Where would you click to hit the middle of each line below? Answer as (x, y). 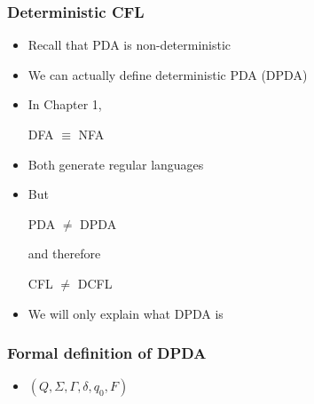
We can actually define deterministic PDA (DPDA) (168, 74)
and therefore (64, 253)
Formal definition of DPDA (107, 353)
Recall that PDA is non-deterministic (130, 45)
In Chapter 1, (65, 104)
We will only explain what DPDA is (126, 313)
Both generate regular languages (116, 164)
